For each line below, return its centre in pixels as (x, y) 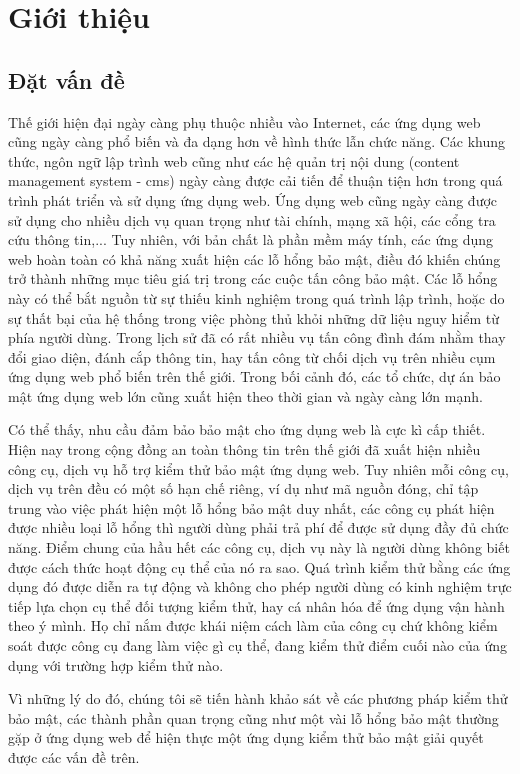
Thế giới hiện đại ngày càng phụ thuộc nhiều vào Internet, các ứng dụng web (244, 121)
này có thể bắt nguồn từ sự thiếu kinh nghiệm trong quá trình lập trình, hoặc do (256, 297)
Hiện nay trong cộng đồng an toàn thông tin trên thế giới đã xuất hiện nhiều (244, 449)
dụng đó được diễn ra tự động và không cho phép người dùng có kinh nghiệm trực (260, 586)
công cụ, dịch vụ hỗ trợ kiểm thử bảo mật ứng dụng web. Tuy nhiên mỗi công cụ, (258, 468)
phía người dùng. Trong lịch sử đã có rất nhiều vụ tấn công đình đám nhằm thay (257, 337)
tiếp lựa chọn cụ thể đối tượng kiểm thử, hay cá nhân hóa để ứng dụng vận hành (256, 605)
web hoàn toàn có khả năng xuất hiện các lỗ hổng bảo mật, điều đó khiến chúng (254, 258)
